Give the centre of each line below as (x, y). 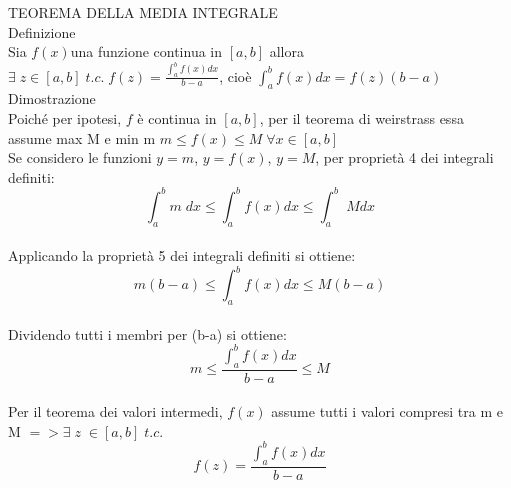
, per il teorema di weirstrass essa (361, 118)
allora (286, 51)
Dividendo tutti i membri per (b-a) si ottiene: (147, 333)
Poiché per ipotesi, (65, 118)
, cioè (235, 75)
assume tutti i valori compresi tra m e (387, 411)
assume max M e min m (82, 137)
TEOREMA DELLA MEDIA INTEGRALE (143, 12)
